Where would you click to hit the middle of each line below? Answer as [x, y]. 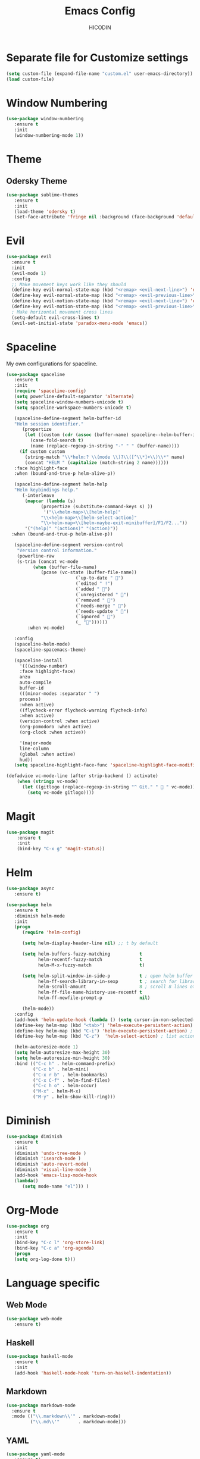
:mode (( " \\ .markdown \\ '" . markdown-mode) [66, 1416]
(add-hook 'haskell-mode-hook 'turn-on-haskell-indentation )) [93, 1373]
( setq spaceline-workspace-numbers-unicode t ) [73, 408]
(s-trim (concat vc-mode [48, 561]
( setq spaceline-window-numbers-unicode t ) [69, 402]
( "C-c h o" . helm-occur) [65, 1086]
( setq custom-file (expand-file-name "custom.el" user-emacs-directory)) [100, 73]
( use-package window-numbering [45, 119]
